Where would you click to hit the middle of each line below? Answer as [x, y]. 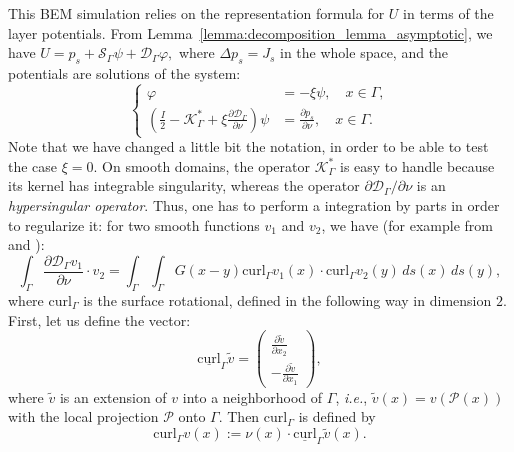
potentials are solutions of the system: [124, 72]
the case [33, 165]
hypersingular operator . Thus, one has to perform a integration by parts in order [254, 204]
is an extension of [113, 396]
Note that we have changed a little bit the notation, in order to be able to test [248, 146]
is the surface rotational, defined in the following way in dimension [287, 299]
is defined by [337, 416]
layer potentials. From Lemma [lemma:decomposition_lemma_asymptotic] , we [250, 32]
